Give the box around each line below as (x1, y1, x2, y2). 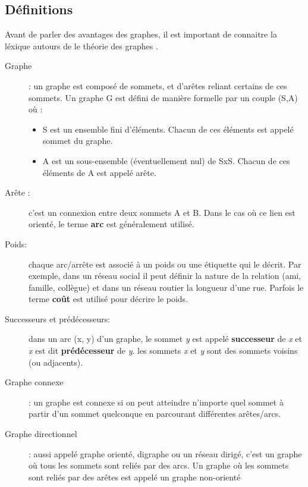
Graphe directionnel (5, 428, 77, 440)
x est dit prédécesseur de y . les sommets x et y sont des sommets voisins (29, 344, 298, 357)
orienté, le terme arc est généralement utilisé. (29, 218, 194, 230)
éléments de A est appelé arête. (42, 166, 156, 178)
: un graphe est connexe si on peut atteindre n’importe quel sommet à (29, 395, 284, 408)
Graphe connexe (5, 376, 64, 388)
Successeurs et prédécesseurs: (5, 312, 111, 325)
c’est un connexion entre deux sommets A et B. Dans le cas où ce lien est (29, 206, 296, 218)
